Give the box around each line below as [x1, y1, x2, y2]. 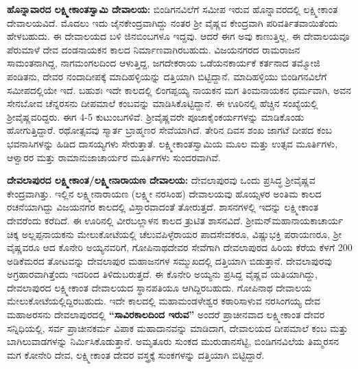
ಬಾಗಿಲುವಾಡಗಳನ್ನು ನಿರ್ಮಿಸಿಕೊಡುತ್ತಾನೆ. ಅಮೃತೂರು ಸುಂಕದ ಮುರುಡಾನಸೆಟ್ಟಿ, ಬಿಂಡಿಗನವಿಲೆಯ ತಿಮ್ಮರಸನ [7, 334, 339, 348]
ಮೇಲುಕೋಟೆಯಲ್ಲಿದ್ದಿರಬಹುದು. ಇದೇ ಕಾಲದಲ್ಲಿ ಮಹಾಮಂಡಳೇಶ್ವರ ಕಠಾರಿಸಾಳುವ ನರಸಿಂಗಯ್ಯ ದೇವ [7, 294, 321, 308]
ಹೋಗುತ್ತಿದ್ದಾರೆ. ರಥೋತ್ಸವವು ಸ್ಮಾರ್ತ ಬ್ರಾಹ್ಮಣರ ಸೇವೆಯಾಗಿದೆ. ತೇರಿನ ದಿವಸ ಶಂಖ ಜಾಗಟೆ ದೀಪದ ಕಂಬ [7, 123, 332, 137]
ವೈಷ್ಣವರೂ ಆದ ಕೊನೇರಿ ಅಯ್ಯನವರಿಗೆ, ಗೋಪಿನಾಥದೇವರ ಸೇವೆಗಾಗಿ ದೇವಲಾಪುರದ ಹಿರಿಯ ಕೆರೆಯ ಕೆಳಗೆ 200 [7, 240, 353, 254]
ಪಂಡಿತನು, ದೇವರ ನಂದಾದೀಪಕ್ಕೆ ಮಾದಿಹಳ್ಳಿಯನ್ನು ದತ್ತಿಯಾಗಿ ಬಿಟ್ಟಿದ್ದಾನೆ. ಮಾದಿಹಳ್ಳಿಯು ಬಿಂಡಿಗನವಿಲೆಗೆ [7, 69, 327, 83]
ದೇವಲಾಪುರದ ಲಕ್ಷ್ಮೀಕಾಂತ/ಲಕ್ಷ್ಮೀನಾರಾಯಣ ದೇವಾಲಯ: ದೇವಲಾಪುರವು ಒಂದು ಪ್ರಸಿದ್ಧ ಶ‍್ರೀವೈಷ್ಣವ [7, 173, 315, 187]
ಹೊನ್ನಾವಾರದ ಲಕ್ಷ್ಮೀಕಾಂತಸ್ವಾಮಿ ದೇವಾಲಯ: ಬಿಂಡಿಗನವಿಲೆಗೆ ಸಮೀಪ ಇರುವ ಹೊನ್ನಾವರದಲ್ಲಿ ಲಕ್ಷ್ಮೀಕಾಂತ [7, 2, 338, 16]
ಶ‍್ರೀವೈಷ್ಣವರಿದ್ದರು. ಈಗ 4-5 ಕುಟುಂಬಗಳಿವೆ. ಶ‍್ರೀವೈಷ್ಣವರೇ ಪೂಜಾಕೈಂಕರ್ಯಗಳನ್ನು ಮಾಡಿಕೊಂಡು [7, 109, 305, 123]
